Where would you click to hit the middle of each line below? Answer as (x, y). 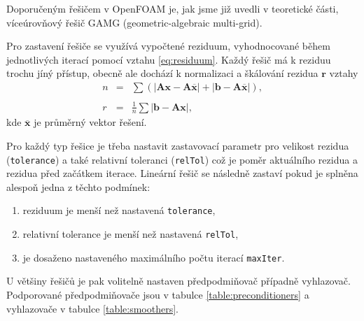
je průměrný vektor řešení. (90, 122)
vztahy (344, 73)
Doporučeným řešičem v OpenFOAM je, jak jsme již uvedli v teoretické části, (173, 8)
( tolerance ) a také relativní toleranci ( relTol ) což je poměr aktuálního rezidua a (182, 159)
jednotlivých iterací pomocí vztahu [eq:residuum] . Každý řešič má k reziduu (169, 59)
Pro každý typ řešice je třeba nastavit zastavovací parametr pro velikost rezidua (178, 145)
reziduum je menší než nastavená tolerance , (119, 210)
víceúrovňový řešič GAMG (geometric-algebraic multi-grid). (134, 22)
